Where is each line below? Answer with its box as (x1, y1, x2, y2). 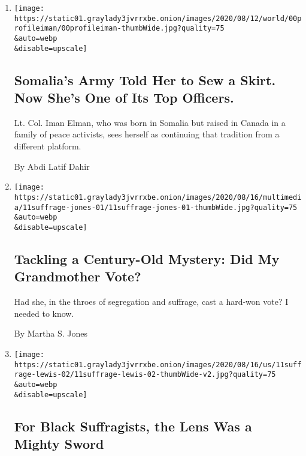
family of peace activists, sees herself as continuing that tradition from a (14, 128, 280, 140)
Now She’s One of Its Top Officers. (14, 88, 234, 107)
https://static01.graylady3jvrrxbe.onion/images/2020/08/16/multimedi (14, 193, 302, 202)
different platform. (14, 140, 81, 152)
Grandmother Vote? (14, 267, 141, 286)
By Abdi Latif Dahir (14, 160, 90, 172)
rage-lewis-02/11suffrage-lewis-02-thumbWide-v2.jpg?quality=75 (14, 370, 276, 379)
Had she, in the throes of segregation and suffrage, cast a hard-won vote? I (14, 295, 289, 308)
